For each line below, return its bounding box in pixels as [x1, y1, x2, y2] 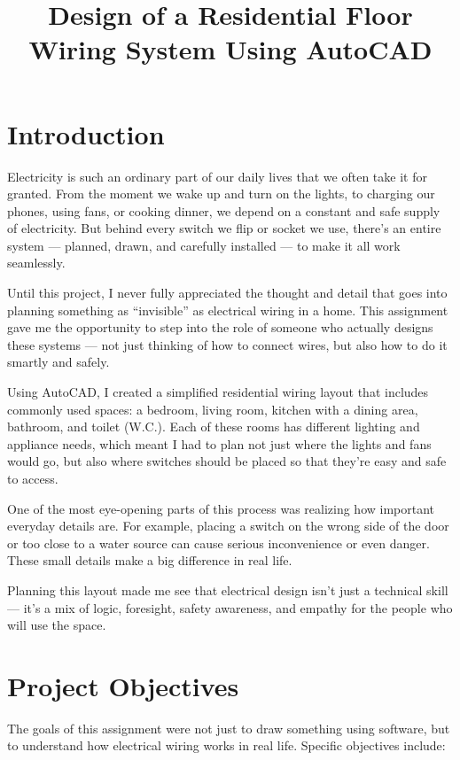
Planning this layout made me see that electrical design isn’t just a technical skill [7, 580, 448, 599]
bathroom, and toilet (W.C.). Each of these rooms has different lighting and [7, 417, 420, 436]
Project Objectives [7, 667, 239, 703]
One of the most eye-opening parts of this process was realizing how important [7, 499, 435, 517]
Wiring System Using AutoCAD [28, 31, 433, 67]
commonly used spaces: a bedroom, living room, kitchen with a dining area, [7, 399, 418, 418]
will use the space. [7, 616, 106, 634]
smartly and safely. [7, 353, 110, 371]
